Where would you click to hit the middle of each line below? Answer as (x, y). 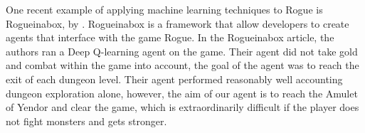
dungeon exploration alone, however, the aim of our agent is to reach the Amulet (182, 93)
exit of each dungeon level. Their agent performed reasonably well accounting (174, 79)
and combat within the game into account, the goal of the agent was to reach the (182, 65)
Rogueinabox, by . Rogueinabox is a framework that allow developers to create (178, 23)
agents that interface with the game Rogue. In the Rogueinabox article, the (170, 37)
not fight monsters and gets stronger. (86, 121)
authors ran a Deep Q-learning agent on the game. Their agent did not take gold (182, 51)
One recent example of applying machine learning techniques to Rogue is (164, 9)
